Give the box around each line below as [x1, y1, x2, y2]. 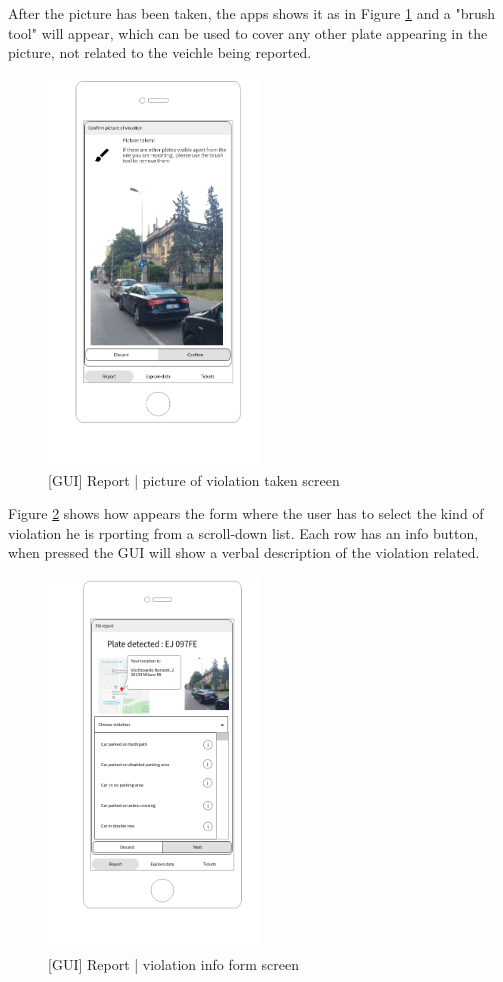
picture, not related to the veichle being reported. [8, 42, 312, 63]
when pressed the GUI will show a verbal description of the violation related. [8, 542, 480, 563]
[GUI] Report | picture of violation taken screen [48, 469, 340, 490]
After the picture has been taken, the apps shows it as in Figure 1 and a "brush [8, 3, 496, 23]
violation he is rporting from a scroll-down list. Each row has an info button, [8, 522, 479, 543]
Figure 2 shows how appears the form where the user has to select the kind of [8, 503, 484, 524]
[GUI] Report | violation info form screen [48, 953, 299, 974]
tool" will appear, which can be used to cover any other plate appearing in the [8, 22, 488, 43]
